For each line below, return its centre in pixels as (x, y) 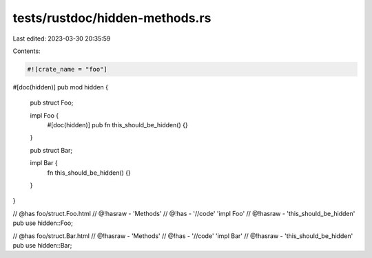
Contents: (27, 51)
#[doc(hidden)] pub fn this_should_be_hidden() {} (118, 125)
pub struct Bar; (51, 150)
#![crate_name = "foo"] (68, 69)
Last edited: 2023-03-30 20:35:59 (62, 39)
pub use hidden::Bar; (42, 245)
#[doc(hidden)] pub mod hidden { (60, 87)
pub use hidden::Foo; (43, 223)
